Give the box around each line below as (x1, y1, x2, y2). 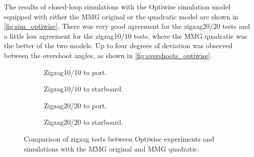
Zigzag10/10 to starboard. (44, 83, 124, 94)
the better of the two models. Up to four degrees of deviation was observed (4, 40, 233, 51)
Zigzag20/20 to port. (44, 100, 107, 110)
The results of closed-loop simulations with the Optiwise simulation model (4, 1, 231, 11)
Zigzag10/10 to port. (44, 67, 107, 77)
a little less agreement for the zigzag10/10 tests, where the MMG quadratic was (4, 30, 248, 41)
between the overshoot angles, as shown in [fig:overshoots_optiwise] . (4, 50, 212, 60)
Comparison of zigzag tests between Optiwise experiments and (24, 133, 214, 144)
